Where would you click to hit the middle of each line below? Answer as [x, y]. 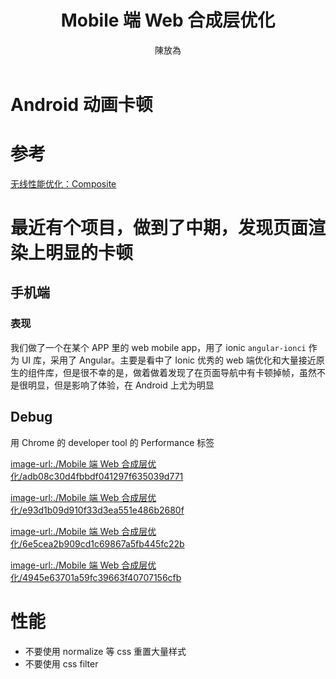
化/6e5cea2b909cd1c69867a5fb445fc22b [97, 543]
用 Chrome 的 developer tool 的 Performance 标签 [112, 442]
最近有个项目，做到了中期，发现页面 [159, 228]
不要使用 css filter [61, 663]
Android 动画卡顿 [81, 104]
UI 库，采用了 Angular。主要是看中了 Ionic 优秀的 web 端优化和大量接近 [169, 360]
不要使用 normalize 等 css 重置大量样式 [105, 651]
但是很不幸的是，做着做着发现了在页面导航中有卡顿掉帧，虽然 [189, 372]
